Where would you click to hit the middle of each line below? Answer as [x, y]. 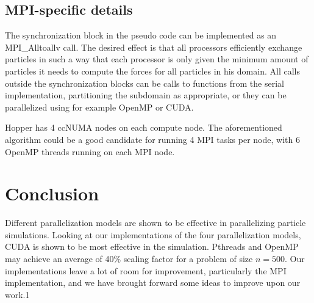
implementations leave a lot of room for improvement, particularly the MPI [146, 270]
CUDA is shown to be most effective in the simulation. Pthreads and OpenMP [152, 246]
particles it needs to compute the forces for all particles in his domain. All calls [152, 71]
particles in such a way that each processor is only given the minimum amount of [157, 59]
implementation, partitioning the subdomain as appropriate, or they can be [146, 95]
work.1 [17, 294]
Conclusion [52, 193]
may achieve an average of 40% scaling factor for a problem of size [129, 259]
